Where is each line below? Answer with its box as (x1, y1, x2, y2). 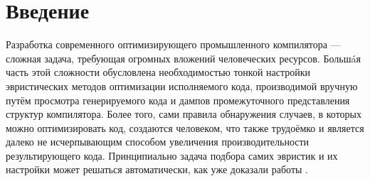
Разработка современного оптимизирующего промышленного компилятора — (6, 37, 341, 52)
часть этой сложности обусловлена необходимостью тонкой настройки (6, 65, 311, 79)
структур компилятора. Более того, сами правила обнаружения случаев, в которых (6, 106, 362, 121)
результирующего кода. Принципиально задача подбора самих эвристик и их (6, 148, 338, 163)
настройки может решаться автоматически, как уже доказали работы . (6, 162, 308, 177)
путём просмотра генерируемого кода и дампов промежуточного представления (6, 92, 350, 107)
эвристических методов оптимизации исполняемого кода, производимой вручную (6, 78, 358, 93)
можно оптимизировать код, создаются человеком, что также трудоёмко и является (6, 120, 364, 135)
